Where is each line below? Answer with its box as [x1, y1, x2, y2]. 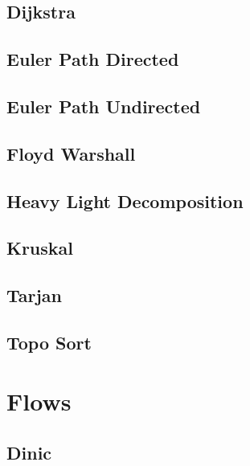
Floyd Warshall [6, 141, 136, 166]
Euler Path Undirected [6, 93, 201, 118]
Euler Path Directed [6, 47, 179, 72]
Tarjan [6, 283, 63, 308]
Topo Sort [6, 329, 92, 354]
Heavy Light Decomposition [6, 188, 244, 213]
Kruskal [6, 235, 74, 260]
